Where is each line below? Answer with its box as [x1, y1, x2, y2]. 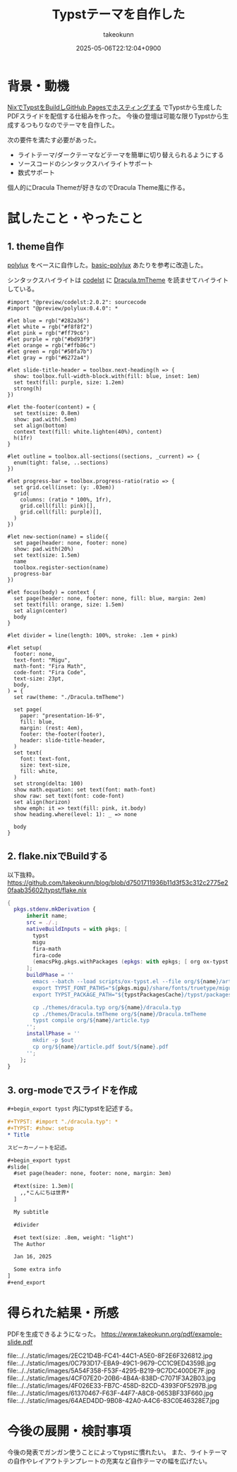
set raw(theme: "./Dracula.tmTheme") [13, 693, 125, 700]
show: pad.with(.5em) [13, 415, 78, 423]
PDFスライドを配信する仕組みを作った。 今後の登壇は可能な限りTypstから [7, 111, 223, 120]
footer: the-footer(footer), [20, 731, 106, 738]
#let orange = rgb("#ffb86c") [7, 341, 97, 349]
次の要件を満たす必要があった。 [7, 135, 100, 144]
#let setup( [7, 644, 42, 651]
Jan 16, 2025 [13, 1253, 52, 1260]
